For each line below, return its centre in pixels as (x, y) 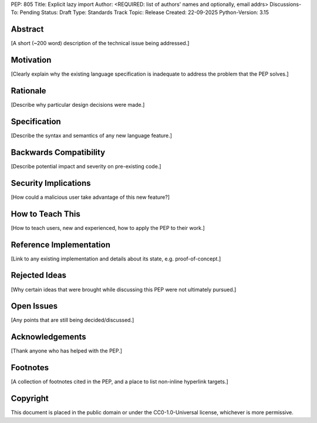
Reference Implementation (61, 244)
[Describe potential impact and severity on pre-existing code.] (86, 166)
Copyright (30, 399)
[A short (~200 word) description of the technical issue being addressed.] (100, 43)
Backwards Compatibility (58, 152)
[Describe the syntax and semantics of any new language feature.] (92, 136)
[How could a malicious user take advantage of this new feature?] (90, 197)
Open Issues (34, 306)
